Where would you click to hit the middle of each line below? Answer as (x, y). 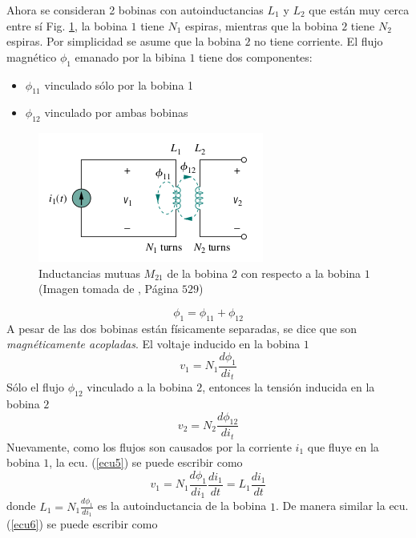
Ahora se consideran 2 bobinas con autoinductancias (135, 10)
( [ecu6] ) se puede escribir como (82, 524)
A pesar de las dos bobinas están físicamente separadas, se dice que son (182, 328)
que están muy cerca (359, 10)
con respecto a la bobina (301, 273)
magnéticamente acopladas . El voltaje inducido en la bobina (153, 344)
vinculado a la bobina (140, 387)
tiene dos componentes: (256, 56)
